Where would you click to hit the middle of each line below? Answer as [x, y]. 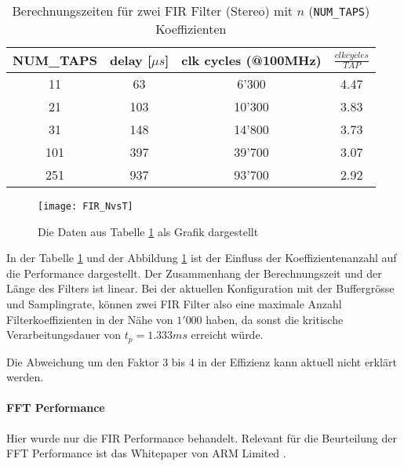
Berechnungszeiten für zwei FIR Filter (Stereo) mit [153, 11]
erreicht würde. [227, 335]
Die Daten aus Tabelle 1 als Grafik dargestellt [148, 231]
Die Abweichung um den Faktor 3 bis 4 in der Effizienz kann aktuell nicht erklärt [202, 361]
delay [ [131, 60]
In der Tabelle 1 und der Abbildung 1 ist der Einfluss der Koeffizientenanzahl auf [202, 258]
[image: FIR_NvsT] [86, 206]
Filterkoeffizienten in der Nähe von [90, 319]
